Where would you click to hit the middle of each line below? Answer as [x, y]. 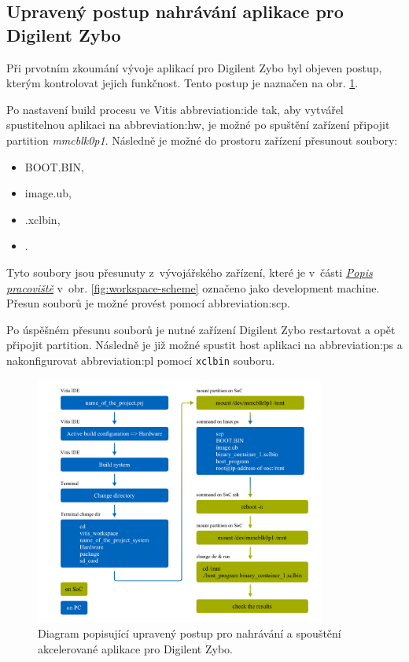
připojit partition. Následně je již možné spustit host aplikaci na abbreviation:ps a [204, 345]
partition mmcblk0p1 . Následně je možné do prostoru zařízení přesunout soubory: [202, 140]
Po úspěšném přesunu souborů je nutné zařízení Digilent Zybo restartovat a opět [201, 329]
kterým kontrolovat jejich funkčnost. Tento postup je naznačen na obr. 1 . [182, 83]
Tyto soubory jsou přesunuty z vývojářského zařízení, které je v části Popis [190, 272]
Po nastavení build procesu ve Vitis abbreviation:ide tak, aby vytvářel [175, 109]
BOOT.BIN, [54, 166]
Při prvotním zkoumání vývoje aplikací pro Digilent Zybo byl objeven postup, [194, 67]
